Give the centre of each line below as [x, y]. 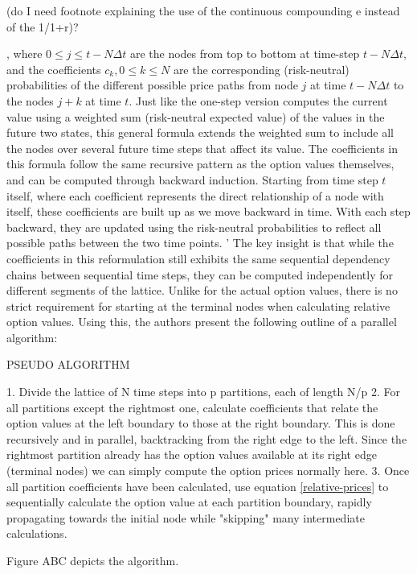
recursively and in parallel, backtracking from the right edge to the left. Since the [207, 438]
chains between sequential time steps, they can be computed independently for [200, 274]
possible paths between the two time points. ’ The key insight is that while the [200, 243]
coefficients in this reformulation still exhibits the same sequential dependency [198, 258]
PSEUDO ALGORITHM [68, 364]
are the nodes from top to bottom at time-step [245, 54]
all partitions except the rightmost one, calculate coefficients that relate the [192, 407]
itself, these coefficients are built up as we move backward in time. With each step [208, 211]
